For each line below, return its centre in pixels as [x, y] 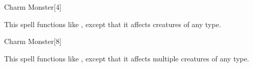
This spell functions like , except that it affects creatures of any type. [113, 24]
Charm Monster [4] [33, 7]
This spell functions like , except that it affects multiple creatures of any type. [127, 58]
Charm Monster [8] [33, 41]
